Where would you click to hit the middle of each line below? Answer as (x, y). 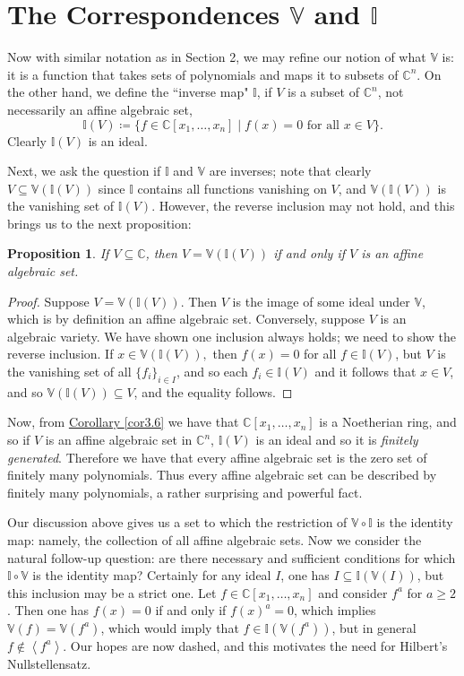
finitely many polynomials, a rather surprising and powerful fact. (185, 492)
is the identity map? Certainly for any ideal (152, 575)
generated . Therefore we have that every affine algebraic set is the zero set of (217, 457)
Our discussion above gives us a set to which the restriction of (177, 522)
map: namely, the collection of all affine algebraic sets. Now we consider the (215, 539)
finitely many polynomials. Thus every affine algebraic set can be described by (222, 475)
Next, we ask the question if (84, 171)
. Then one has (48, 610)
